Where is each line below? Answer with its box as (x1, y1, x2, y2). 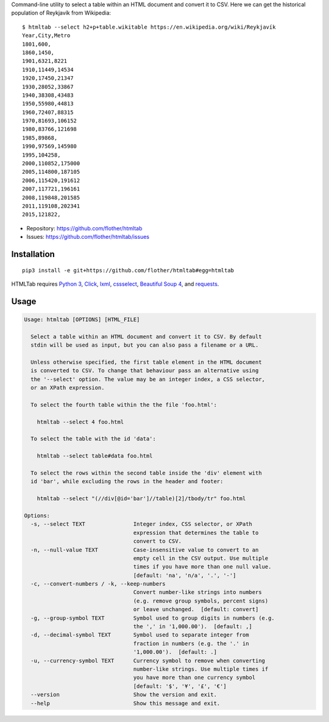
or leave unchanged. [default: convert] (133, 606, 259, 613)
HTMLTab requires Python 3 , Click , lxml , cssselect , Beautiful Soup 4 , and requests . (11, 280, 219, 288)
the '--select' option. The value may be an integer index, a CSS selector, (30, 375, 265, 383)
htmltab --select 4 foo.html (37, 418, 124, 425)
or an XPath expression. (30, 384, 105, 391)
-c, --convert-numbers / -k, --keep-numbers (30, 581, 166, 587)
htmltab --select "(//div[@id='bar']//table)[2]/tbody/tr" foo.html (37, 495, 246, 502)
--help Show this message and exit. (30, 699, 221, 707)
